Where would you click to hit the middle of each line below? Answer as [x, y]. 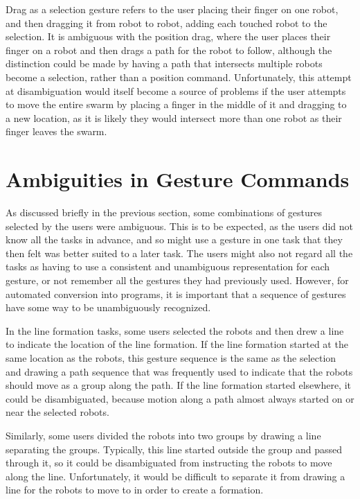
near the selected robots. [57, 412]
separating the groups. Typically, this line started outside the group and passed [174, 449]
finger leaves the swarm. [56, 131]
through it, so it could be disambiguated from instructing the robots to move [169, 463]
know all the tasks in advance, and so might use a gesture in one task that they [174, 239]
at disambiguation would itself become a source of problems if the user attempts [176, 90]
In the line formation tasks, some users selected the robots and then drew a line [175, 330]
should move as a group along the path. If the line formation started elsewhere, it [179, 385]
